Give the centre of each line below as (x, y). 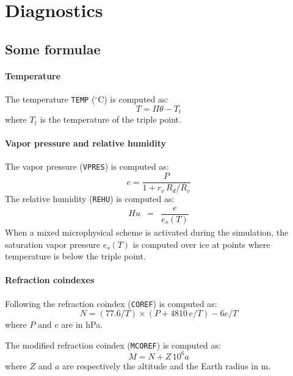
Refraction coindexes (50, 280)
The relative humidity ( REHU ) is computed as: (90, 199)
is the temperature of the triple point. (110, 119)
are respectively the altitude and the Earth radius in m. (167, 365)
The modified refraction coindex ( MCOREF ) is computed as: (113, 345)
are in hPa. (82, 324)
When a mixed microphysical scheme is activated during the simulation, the (147, 232)
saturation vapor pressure (52, 244)
